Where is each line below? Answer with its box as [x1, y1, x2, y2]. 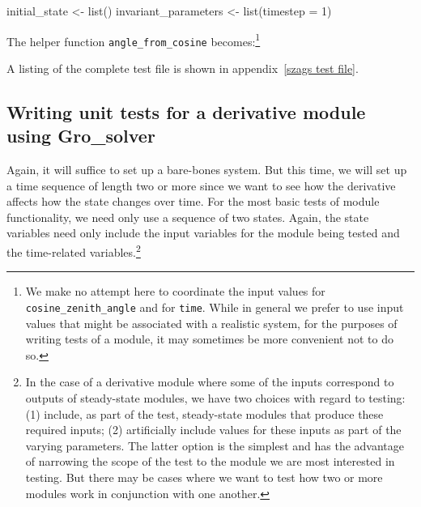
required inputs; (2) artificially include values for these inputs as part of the [25, 421, 402, 438]
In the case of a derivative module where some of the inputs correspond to [25, 373, 394, 390]
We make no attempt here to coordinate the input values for [25, 283, 325, 300]
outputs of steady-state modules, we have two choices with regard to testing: [25, 389, 406, 406]
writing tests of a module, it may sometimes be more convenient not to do [25, 330, 393, 347]
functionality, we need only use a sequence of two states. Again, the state [6, 208, 369, 225]
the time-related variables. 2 [6, 241, 141, 260]
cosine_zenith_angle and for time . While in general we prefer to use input [25, 298, 404, 315]
